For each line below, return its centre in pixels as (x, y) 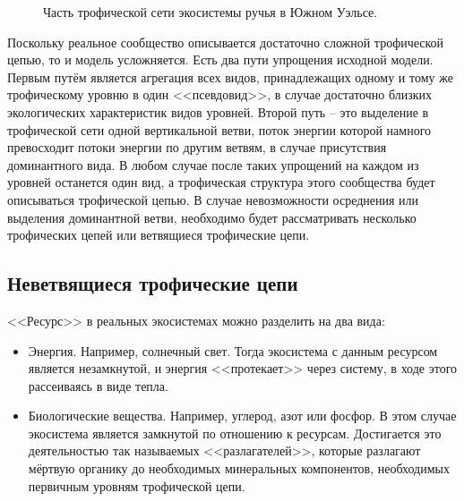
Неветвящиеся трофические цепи (153, 283)
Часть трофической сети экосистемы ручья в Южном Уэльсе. (211, 12)
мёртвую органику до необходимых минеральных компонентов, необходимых (239, 468)
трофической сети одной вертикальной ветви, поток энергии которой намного (219, 129)
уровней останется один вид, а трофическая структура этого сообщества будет (221, 182)
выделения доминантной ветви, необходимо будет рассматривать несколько (212, 217)
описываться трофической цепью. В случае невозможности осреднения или (213, 199)
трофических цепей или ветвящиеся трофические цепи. (159, 235)
